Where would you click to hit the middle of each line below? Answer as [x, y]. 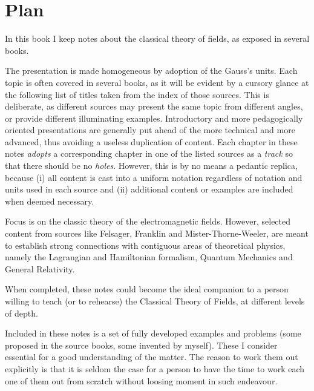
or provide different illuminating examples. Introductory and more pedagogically [154, 118]
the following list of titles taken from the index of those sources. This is [137, 94]
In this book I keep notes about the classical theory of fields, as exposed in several [157, 38]
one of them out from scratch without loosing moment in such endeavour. [141, 380]
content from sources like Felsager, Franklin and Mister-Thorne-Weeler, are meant [157, 233]
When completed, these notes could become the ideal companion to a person [147, 289]
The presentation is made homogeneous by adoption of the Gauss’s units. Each [151, 71]
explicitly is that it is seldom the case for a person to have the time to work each [155, 368]
